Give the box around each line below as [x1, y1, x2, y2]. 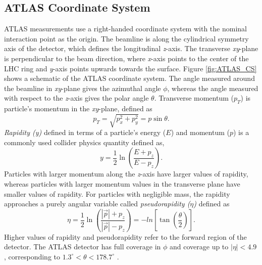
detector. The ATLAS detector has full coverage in [4, 241, 161, 252]
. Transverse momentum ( [154, 93, 234, 103]
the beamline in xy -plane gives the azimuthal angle [4, 82, 161, 93]
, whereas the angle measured [167, 82, 258, 93]
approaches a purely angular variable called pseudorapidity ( [4, 198, 190, 209]
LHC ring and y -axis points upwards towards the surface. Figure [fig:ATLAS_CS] [4, 63, 257, 73]
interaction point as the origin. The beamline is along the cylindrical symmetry [4, 33, 249, 43]
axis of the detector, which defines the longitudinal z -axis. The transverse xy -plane [4, 43, 258, 54]
